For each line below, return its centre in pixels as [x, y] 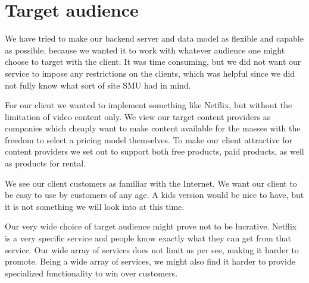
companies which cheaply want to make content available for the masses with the [153, 128]
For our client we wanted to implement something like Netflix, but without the [149, 105]
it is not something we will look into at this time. [95, 206]
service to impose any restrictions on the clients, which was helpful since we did [150, 73]
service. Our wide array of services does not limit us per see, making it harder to [152, 249]
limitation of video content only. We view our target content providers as [138, 116]
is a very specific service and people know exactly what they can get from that [148, 238]
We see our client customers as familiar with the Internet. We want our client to [151, 183]
